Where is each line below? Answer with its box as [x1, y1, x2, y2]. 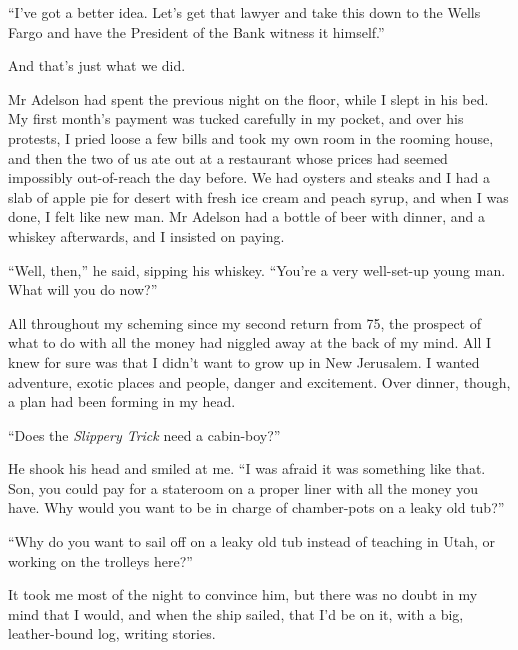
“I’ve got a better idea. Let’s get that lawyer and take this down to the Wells [8, 2, 481, 22]
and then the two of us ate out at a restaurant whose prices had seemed [8, 147, 448, 168]
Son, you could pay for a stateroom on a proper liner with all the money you [8, 477, 479, 498]
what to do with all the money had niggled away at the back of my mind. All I [8, 332, 491, 353]
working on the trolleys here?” [8, 550, 193, 571]
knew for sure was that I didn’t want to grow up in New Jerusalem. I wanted [8, 351, 480, 372]
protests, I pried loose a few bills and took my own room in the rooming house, [8, 127, 494, 148]
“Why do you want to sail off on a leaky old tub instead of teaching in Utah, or [8, 531, 496, 552]
